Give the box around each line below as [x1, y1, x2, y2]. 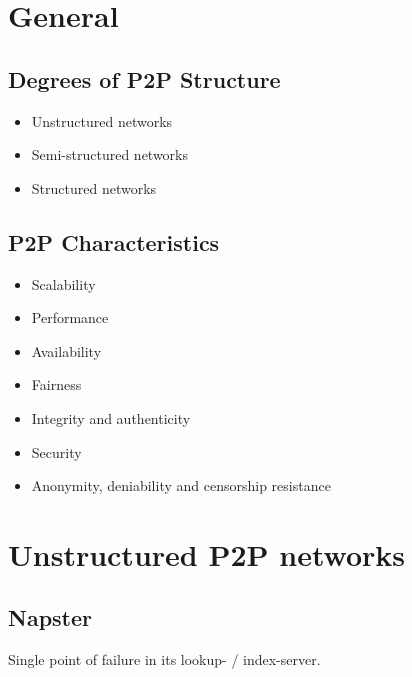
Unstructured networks [31, 110, 173, 131]
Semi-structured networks [31, 144, 189, 165]
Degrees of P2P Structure [8, 63, 281, 94]
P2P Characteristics [8, 226, 220, 257]
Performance [31, 307, 109, 328]
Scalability [31, 273, 96, 294]
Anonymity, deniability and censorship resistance [31, 475, 331, 496]
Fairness [31, 374, 82, 395]
